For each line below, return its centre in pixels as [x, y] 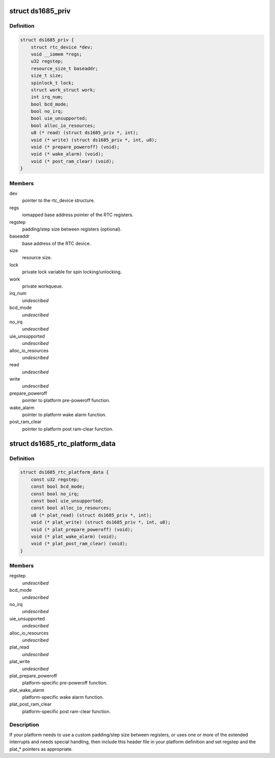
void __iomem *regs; [57, 54]
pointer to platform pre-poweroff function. [66, 400]
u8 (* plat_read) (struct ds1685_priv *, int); [91, 515]
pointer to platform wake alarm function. [64, 415]
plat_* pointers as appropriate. [41, 749]
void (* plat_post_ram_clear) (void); [79, 544]
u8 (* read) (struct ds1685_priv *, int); [85, 133]
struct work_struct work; [63, 90]
